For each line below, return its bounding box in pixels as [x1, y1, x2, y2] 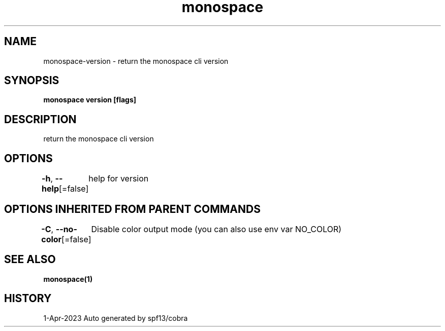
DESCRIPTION [4, 113, 77, 126]
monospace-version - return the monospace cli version [43, 56, 229, 65]
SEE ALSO [4, 253, 56, 266]
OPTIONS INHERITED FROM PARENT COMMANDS [4, 202, 261, 215]
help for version [88, 173, 149, 184]
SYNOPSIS [4, 74, 59, 87]
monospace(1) [43, 274, 93, 283]
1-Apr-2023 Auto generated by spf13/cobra [43, 313, 188, 322]
